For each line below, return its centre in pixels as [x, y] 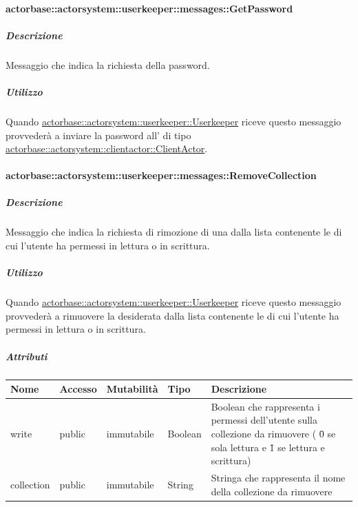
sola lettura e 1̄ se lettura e [268, 447]
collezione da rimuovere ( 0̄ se [273, 434]
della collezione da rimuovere [272, 491]
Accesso [78, 389]
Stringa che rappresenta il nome [278, 478]
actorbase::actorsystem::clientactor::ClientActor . [107, 148]
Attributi [27, 356]
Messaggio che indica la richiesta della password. [108, 64]
